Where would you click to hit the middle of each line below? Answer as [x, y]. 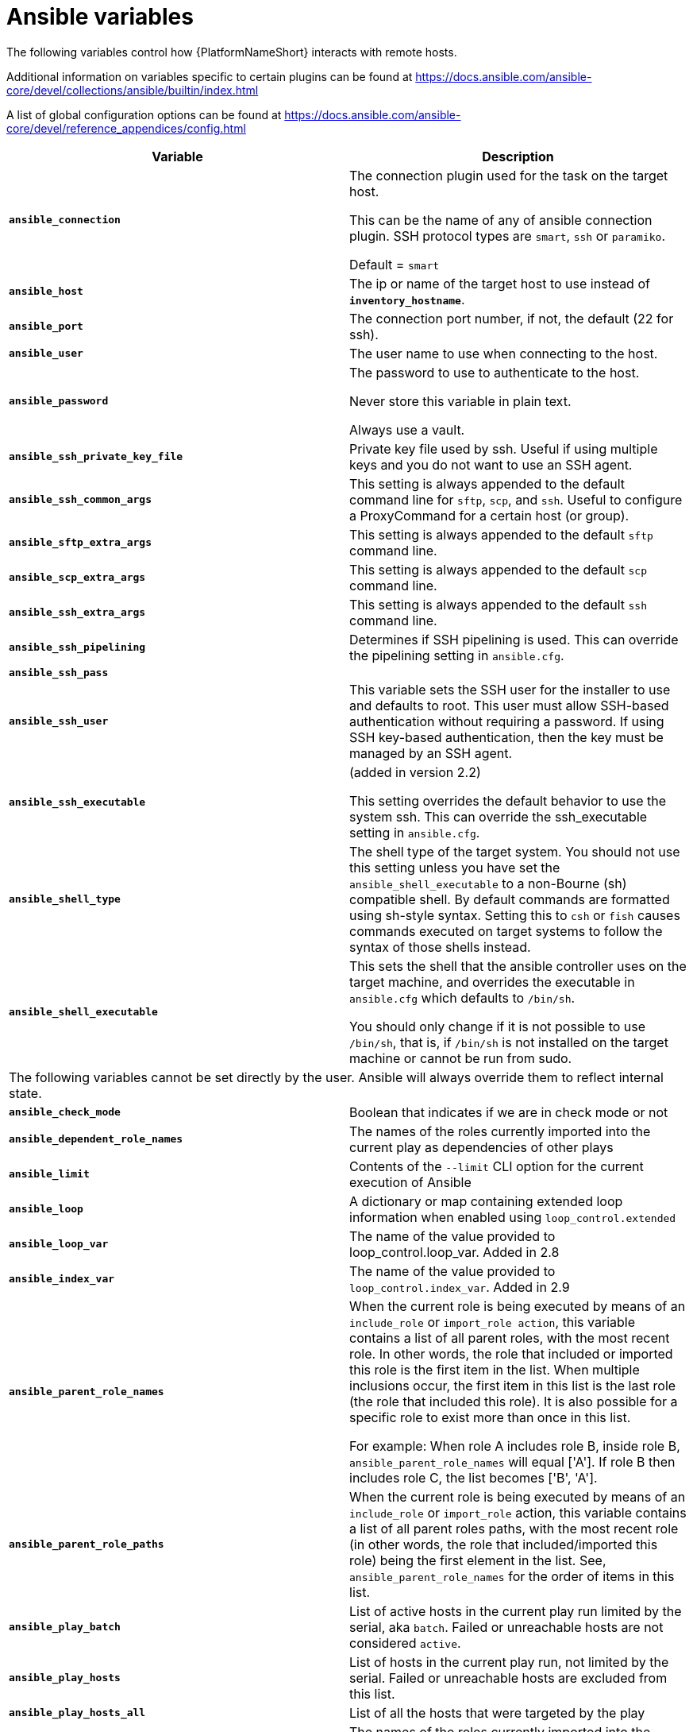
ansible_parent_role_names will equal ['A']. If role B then [512, 1461]
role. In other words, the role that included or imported [511, 1353]
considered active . [405, 1643]
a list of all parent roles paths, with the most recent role [514, 1528]
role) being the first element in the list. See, [478, 1560]
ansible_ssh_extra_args [77, 613]
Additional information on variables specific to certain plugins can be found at [210, 76]
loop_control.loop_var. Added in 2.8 [454, 1252]
